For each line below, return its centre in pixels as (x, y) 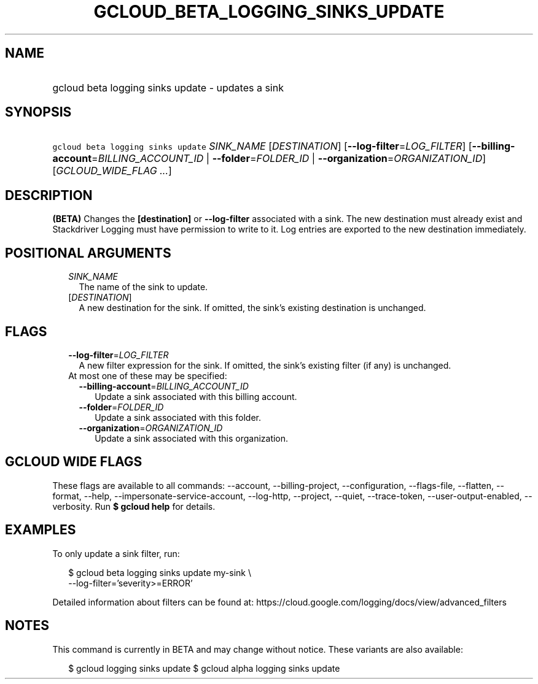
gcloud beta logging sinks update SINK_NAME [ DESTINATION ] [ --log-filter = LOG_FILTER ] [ (262, 146)
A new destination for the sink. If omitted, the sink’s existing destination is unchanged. (252, 308)
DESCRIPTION (49, 195)
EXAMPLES (41, 530)
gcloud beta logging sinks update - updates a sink (168, 87)
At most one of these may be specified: (148, 375)
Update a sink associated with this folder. (178, 417)
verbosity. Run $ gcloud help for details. (134, 506)
